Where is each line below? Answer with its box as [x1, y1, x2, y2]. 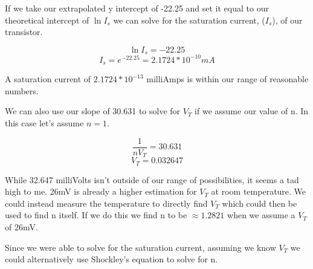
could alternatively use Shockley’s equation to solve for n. [5, 253, 218, 265]
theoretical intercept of [5, 13, 89, 26]
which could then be [222, 196, 297, 209]
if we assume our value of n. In [195, 105, 309, 117]
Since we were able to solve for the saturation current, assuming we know [5, 241, 276, 253]
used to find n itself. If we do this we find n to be [5, 209, 187, 221]
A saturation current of [5, 73, 91, 85]
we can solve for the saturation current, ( [113, 13, 265, 26]
